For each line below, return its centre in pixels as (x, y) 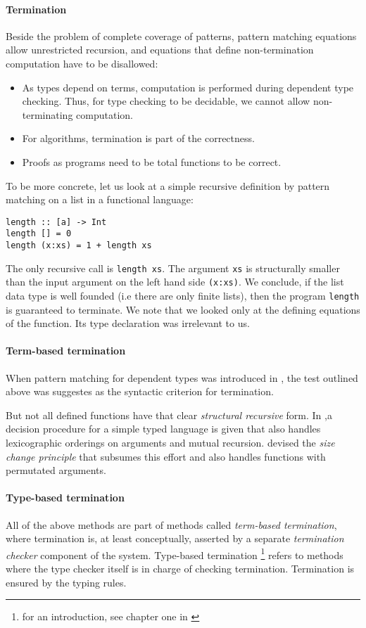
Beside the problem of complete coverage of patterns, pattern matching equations (181, 36)
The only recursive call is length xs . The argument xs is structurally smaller (173, 268)
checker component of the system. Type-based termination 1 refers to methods (175, 553)
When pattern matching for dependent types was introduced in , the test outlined (182, 377)
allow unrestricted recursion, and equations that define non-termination (160, 50)
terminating (48, 114)
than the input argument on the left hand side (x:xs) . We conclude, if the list (175, 282)
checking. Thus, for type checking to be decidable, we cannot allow (166, 101)
